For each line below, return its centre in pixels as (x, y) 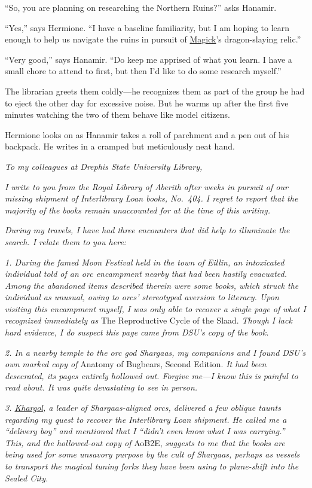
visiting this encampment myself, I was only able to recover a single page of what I (155, 308)
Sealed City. (27, 478)
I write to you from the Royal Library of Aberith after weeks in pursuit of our (146, 186)
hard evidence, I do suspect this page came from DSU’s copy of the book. (137, 332)
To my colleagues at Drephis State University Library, (104, 166)
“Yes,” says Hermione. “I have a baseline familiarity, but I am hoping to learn (147, 27)
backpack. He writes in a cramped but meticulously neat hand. (120, 146)
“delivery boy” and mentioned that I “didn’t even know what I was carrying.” (145, 431)
